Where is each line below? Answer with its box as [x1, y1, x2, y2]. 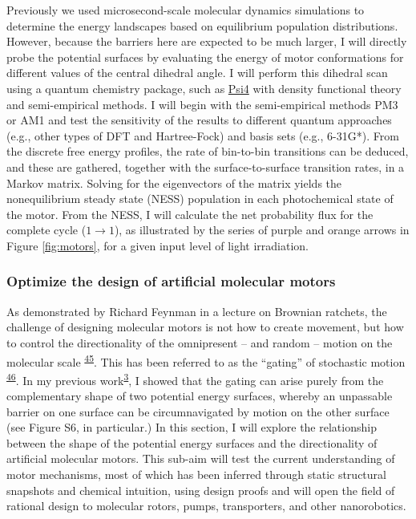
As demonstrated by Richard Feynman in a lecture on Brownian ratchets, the [6, 302, 387, 319]
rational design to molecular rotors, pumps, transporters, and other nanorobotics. [6, 497, 406, 514]
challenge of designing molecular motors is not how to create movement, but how [6, 318, 404, 335]
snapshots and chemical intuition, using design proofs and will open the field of [6, 481, 395, 498]
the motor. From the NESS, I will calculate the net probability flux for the [6, 205, 374, 222]
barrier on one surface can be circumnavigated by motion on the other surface [6, 403, 390, 420]
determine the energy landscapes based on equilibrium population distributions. [6, 17, 398, 34]
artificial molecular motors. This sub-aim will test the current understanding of [6, 450, 395, 467]
